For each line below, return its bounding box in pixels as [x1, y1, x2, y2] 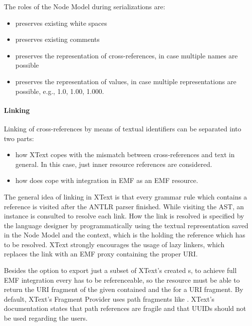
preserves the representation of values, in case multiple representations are [15, 76, 236, 86]
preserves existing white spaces [15, 18, 108, 28]
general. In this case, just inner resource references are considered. [15, 159, 212, 169]
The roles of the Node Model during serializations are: [4, 1, 165, 11]
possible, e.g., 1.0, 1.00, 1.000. [15, 86, 104, 96]
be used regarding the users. [4, 313, 88, 323]
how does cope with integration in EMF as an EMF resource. [15, 175, 198, 185]
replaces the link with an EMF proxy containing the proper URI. [4, 249, 198, 259]
